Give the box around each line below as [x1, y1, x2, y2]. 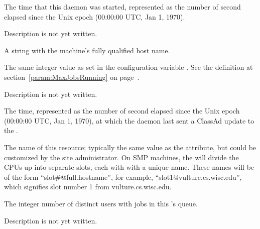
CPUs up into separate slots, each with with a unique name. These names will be [4, 162, 254, 172]
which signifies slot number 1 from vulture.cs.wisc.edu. [4, 181, 172, 192]
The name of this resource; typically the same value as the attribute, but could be [4, 142, 256, 152]
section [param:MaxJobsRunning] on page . [4, 71, 140, 82]
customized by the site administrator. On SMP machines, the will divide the [4, 152, 239, 162]
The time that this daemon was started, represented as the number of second [4, 2, 241, 12]
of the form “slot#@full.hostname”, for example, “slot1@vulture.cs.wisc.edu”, [4, 171, 242, 182]
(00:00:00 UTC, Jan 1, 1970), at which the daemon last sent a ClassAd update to [4, 115, 254, 126]
